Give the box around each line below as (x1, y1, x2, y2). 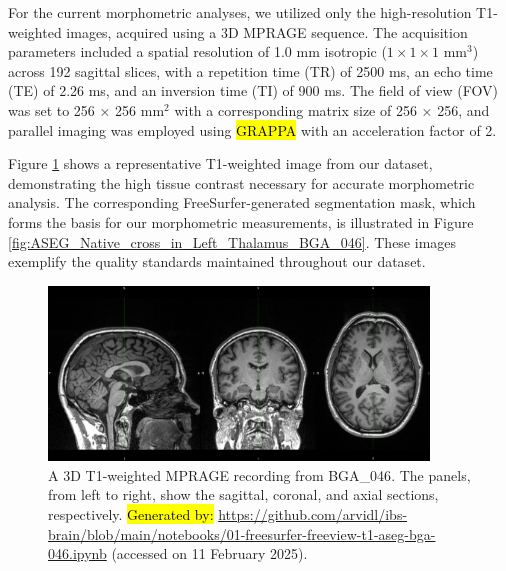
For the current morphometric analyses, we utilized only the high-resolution (8, 2, 472, 22)
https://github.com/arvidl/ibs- (218, 504, 408, 525)
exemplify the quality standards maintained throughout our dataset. (8, 251, 426, 272)
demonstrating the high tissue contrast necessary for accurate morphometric (8, 172, 475, 193)
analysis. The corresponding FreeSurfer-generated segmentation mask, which (8, 192, 476, 213)
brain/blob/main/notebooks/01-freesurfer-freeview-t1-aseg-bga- (48, 523, 436, 544)
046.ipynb (48, 543, 107, 564)
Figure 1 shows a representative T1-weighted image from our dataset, (8, 153, 433, 174)
